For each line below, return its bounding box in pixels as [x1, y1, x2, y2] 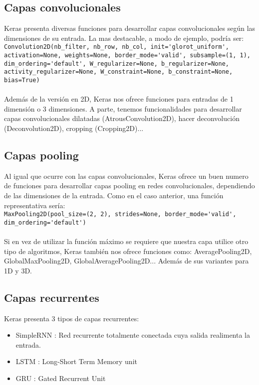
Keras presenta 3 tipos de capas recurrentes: [4, 313, 139, 323]
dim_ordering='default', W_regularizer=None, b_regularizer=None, [4, 60, 230, 67]
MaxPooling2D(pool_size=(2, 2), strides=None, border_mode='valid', [4, 211, 237, 218]
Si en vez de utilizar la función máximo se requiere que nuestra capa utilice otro [4, 236, 249, 247]
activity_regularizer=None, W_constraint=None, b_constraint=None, [4, 68, 233, 76]
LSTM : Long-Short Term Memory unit [15, 356, 137, 367]
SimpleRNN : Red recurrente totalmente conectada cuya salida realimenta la [15, 330, 250, 340]
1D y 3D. [4, 265, 32, 275]
